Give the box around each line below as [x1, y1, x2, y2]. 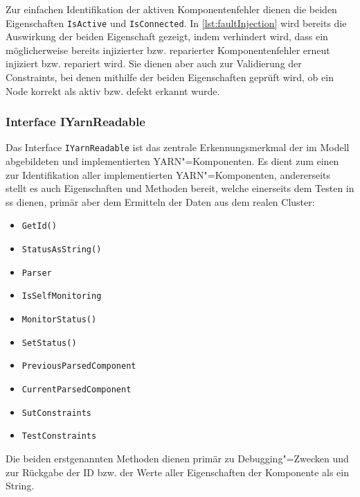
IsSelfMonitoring [21, 291, 102, 302]
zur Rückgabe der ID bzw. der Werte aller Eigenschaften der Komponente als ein [6, 464, 350, 479]
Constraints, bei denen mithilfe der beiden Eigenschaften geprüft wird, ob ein [6, 70, 334, 85]
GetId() [21, 221, 57, 232]
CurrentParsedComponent [21, 385, 132, 395]
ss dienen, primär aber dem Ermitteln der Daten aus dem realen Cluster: [6, 194, 315, 209]
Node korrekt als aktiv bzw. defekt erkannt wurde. [6, 83, 220, 98]
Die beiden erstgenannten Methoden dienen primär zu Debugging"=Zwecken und [6, 451, 349, 466]
